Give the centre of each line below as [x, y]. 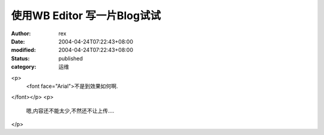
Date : [18, 41]
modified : [23, 50]
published [71, 58]
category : [24, 67]
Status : [20, 58]
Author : [21, 33]
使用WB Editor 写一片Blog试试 [86, 16]
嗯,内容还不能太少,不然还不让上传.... [70, 111]
